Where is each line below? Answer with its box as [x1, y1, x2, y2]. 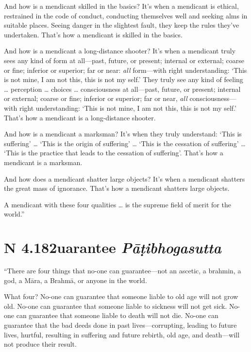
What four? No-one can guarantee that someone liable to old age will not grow [4, 291, 238, 302]
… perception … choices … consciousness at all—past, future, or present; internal [4, 84, 241, 94]
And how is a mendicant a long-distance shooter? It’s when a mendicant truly [4, 46, 236, 56]
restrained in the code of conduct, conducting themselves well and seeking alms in [4, 10, 248, 20]
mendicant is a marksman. [4, 157, 83, 167]
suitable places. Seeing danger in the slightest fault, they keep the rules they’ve [4, 20, 239, 30]
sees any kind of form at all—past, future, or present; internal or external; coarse [4, 55, 244, 65]
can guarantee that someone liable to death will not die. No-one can [16, 310, 218, 320]
